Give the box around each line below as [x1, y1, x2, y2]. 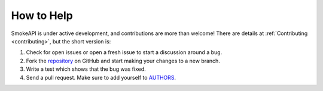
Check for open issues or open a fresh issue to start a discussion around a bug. [26, 49, 223, 56]
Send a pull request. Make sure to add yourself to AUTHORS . [26, 74, 176, 81]
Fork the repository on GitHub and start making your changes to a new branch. [26, 57, 221, 64]
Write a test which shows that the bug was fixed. [26, 65, 146, 73]
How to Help [11, 9, 73, 22]
